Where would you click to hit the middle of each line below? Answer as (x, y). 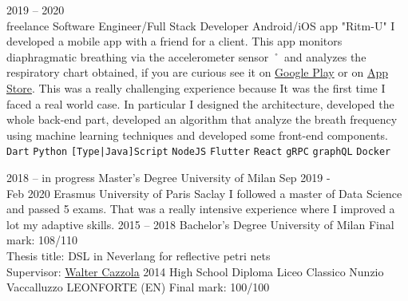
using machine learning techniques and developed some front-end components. (197, 135)
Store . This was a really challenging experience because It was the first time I (196, 87)
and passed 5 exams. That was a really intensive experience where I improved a (201, 209)
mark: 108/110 (42, 240)
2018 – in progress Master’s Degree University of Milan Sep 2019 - (168, 177)
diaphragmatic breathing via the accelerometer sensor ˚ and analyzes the (186, 56)
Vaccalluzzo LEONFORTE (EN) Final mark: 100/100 (138, 287)
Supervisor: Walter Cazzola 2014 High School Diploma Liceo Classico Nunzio (195, 271)
